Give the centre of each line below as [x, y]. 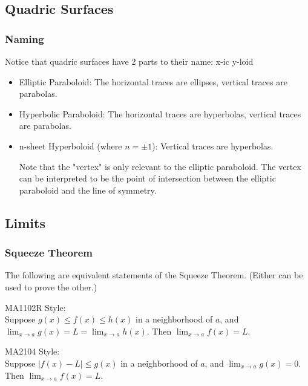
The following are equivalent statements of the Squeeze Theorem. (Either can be [154, 275]
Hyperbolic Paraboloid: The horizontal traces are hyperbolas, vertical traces [160, 113]
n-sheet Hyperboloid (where [70, 146]
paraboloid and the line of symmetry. [88, 190]
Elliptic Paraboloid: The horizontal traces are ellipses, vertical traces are [153, 81]
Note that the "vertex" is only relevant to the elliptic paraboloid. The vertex [160, 166]
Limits [25, 222]
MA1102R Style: [35, 307]
